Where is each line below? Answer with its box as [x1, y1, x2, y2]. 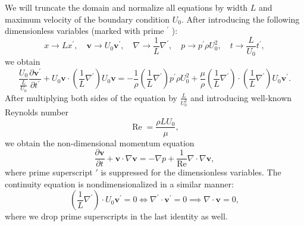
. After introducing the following [181, 12, 300, 25]
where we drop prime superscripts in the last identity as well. [5, 210, 228, 222]
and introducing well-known [190, 91, 292, 103]
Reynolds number [5, 105, 68, 118]
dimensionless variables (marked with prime [5, 24, 164, 37]
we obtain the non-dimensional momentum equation [5, 136, 195, 149]
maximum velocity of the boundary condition [5, 12, 170, 25]
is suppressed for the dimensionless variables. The [101, 166, 281, 178]
